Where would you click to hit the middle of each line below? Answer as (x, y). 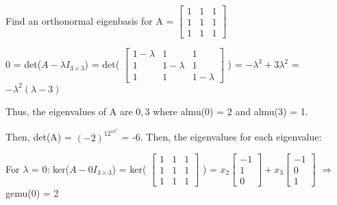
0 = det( (24, 64)
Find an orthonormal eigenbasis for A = (90, 20)
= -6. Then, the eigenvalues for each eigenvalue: (222, 137)
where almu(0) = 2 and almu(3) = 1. (230, 111)
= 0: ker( (50, 168)
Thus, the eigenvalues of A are (69, 111)
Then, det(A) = (39, 137)
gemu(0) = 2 (32, 193)
